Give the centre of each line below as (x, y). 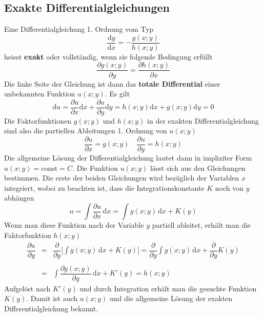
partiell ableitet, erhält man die (201, 225)
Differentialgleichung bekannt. (51, 309)
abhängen (19, 198)
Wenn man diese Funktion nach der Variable (74, 225)
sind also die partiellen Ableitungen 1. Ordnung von (86, 131)
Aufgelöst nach (27, 288)
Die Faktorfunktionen (38, 120)
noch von (229, 187)
